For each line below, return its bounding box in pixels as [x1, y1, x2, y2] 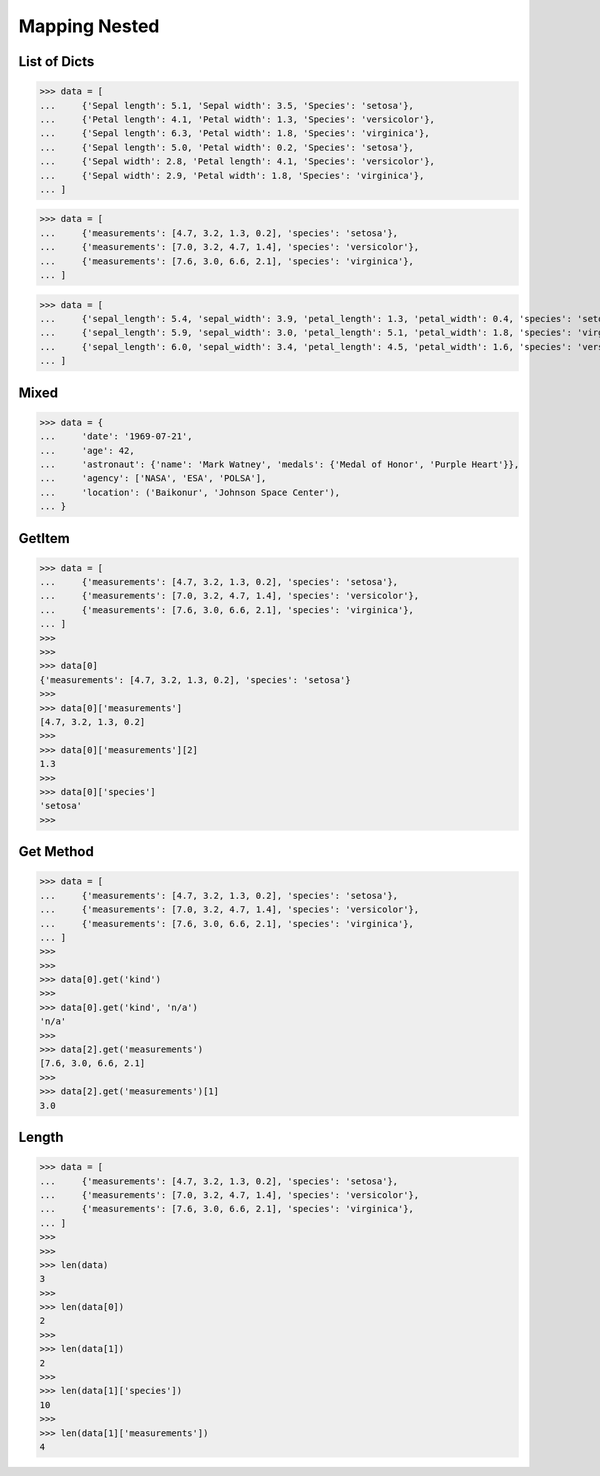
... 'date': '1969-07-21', [39, 431, 194, 442]
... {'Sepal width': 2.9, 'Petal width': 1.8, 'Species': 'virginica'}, [39, 170, 425, 181]
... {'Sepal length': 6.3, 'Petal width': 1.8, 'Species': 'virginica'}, [39, 128, 430, 139]
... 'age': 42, [39, 445, 135, 456]
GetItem [18, 530, 70, 547]
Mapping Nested [18, 15, 160, 37]
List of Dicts [18, 53, 95, 70]
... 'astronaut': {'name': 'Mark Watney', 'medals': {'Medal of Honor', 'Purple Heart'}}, [39, 458, 520, 470]
